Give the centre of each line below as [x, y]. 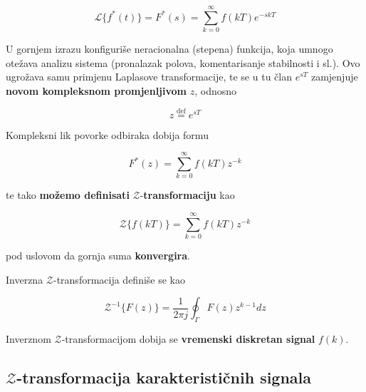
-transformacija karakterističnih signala [164, 377]
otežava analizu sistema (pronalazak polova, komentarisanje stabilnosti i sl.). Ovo [183, 62]
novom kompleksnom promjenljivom [96, 90]
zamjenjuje [334, 77]
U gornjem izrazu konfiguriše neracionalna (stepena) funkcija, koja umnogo [169, 49]
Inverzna [25, 279]
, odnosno [216, 90]
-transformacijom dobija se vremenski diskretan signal [188, 339]
